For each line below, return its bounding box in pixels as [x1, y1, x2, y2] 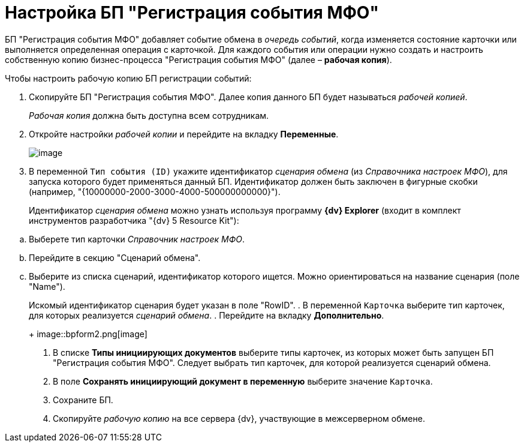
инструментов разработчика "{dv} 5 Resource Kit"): [29, 215, 239, 226]
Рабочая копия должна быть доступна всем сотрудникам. [29, 110, 269, 121]
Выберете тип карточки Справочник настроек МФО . [29, 233, 245, 244]
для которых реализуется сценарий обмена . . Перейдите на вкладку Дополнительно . [29, 310, 384, 320]
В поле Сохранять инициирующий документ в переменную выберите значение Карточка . [53, 376, 433, 386]
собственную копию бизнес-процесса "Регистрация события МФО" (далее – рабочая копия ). [5, 54, 392, 65]
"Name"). [29, 281, 65, 292]
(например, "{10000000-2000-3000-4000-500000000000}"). [29, 186, 281, 197]
